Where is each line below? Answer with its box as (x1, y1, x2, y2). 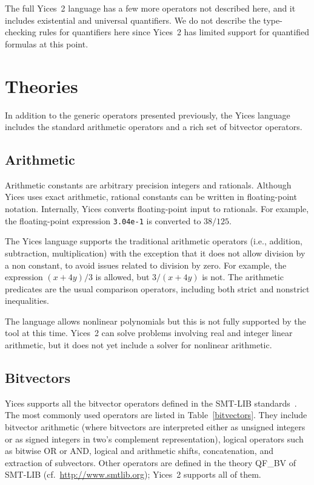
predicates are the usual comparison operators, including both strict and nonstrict (5, 282, 310, 295)
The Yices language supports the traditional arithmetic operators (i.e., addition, (5, 235, 302, 247)
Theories (5, 73, 78, 98)
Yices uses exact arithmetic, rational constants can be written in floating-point (5, 190, 297, 203)
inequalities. (5, 294, 49, 307)
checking (5, 26, 36, 38)
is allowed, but (95, 270, 150, 283)
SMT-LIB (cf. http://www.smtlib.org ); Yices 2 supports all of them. (5, 468, 261, 481)
